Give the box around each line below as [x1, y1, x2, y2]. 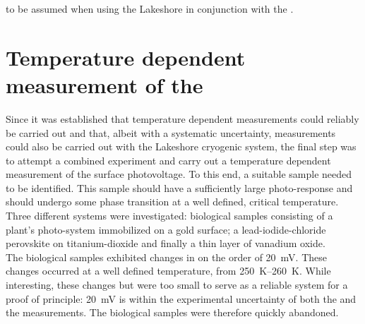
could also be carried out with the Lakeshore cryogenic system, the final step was [6, 139, 357, 154]
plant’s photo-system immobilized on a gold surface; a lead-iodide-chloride [6, 222, 326, 236]
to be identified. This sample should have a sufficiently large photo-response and [6, 180, 353, 195]
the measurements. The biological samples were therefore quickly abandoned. [6, 305, 339, 320]
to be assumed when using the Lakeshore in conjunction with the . [6, 1, 294, 16]
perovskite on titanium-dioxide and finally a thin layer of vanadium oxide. [6, 236, 325, 251]
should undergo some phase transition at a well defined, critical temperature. [6, 194, 339, 209]
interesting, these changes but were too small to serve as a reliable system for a [6, 277, 348, 292]
